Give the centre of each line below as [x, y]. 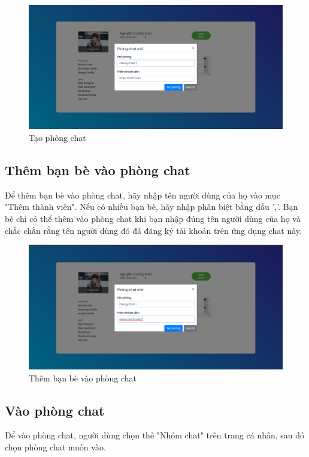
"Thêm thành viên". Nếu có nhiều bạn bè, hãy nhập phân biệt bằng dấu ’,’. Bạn [152, 207]
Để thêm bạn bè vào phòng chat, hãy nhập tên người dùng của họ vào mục [143, 195]
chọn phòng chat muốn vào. [55, 447]
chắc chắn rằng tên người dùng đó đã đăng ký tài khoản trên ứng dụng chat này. [153, 230]
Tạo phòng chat [57, 138]
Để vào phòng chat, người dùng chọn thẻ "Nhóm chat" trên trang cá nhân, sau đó [155, 435]
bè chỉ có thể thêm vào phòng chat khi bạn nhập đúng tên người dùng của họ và [153, 219]
